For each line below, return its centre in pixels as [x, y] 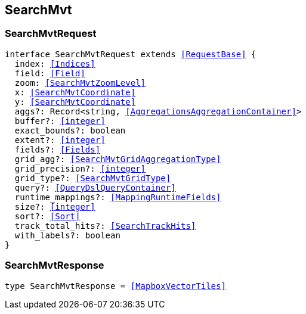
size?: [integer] [55, 206]
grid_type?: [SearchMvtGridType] [93, 178]
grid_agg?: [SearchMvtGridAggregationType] [118, 159]
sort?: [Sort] [47, 216]
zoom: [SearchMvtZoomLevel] [80, 83]
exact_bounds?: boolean [70, 130]
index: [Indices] [55, 63]
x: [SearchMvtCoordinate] [75, 92]
